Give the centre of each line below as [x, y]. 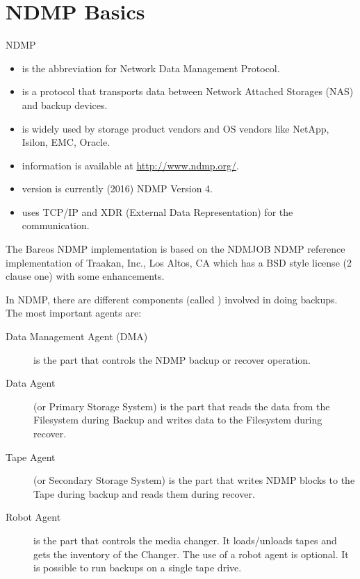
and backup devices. [65, 104]
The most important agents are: [74, 313]
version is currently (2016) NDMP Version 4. [117, 188]
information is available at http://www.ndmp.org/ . [130, 165]
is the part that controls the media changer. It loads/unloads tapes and [185, 540]
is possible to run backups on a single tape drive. [138, 568]
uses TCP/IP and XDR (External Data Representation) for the [157, 211]
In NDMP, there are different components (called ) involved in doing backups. [172, 299]
